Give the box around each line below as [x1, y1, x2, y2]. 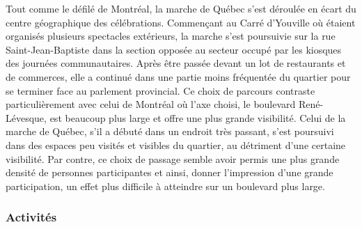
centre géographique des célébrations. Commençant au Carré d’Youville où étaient [6, 15, 356, 29]
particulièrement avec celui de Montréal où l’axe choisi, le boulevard [6, 97, 296, 111]
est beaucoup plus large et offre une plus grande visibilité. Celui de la [49, 110, 346, 125]
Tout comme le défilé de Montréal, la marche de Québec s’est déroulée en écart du [6, 1, 356, 15]
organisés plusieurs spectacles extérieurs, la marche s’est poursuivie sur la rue [6, 29, 336, 43]
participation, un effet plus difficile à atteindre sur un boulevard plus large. [6, 178, 325, 193]
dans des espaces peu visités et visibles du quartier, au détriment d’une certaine [6, 137, 346, 152]
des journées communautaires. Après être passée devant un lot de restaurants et [6, 56, 346, 70]
